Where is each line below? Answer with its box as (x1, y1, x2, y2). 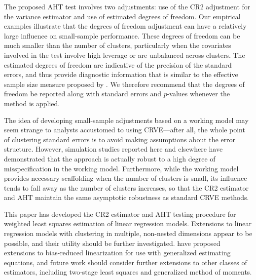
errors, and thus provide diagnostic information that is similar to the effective (4, 69, 238, 80)
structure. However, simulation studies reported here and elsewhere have (4, 144, 223, 154)
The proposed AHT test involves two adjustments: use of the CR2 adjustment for (4, 1, 251, 11)
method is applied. (4, 98, 60, 108)
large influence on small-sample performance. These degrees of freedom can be (4, 30, 240, 40)
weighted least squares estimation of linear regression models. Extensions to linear (4, 218, 252, 229)
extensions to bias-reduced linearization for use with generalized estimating (4, 247, 231, 258)
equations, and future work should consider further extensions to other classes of (4, 257, 247, 267)
